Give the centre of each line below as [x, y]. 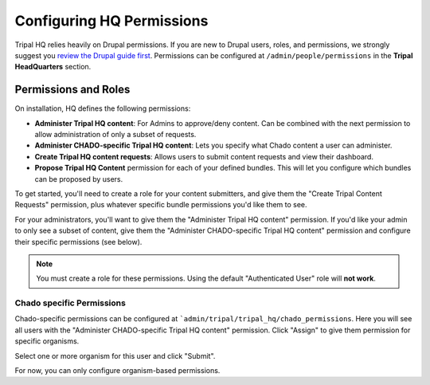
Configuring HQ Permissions [111, 21]
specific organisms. [47, 341]
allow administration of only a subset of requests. [115, 135]
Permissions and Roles [72, 90]
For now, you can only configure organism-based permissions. [117, 371]
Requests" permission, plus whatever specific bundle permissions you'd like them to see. [161, 205]
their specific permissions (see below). [78, 242]
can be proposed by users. [79, 179]
